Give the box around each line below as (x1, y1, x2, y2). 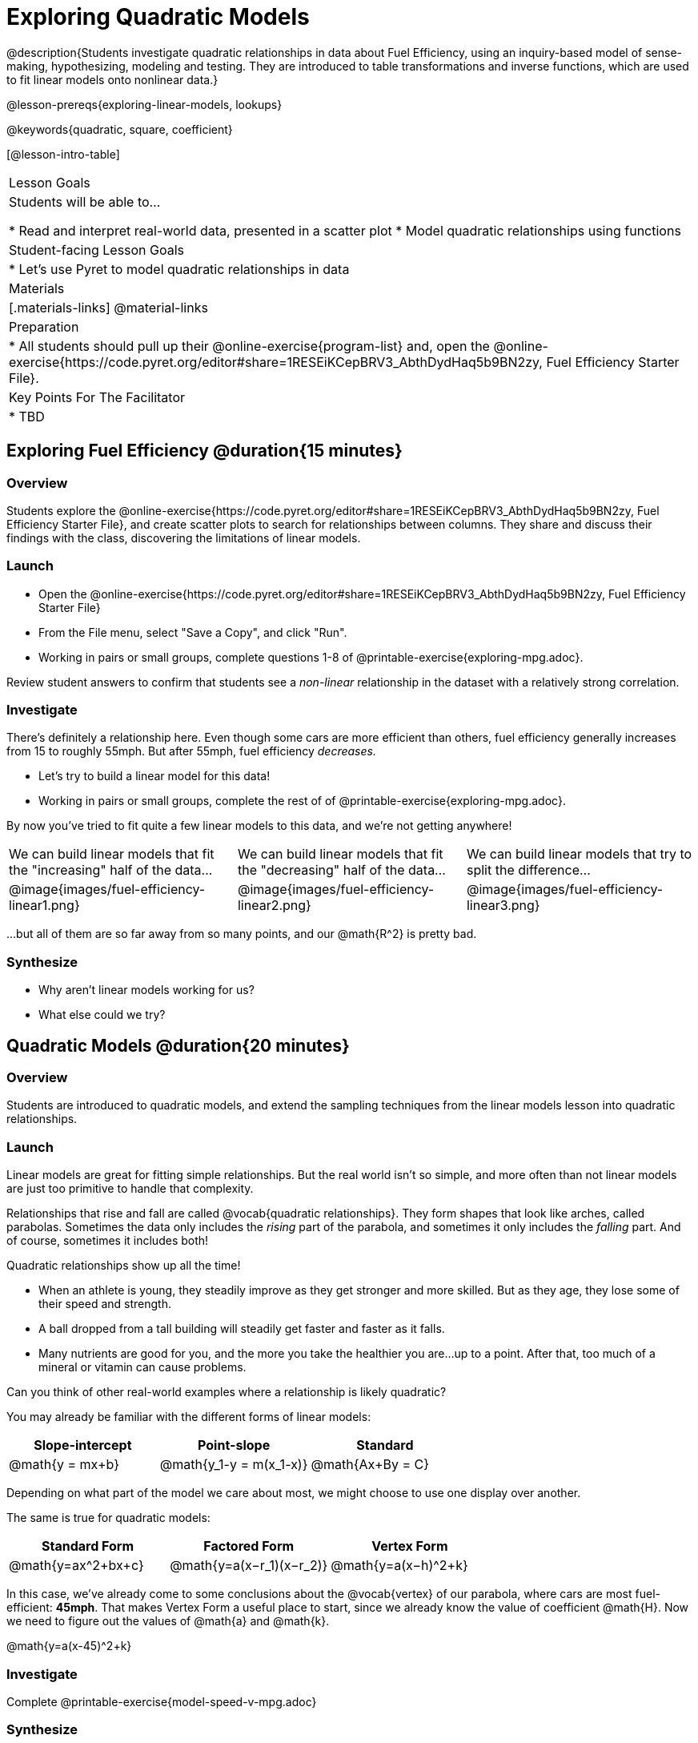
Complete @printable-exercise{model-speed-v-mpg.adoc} (6, 1694, 317, 1709)
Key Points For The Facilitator (9, 388, 186, 405)
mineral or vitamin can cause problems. (38, 1360, 247, 1375)
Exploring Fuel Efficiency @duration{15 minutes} (6, 441, 403, 461)
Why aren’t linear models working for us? (38, 983, 255, 997)
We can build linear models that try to (466, 846, 692, 863)
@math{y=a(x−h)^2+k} (331, 1557, 468, 1574)
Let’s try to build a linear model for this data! (38, 769, 271, 783)
